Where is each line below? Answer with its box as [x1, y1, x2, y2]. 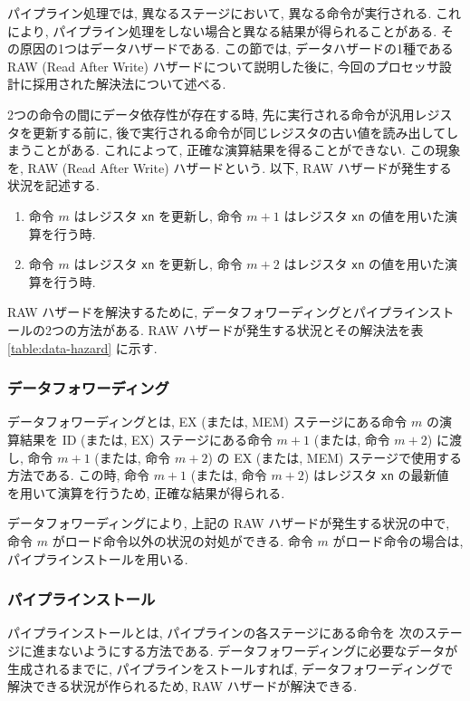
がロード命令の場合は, [332, 532, 464, 551]
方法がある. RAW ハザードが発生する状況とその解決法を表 [76, 321, 424, 340]
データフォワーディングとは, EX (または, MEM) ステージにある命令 [7, 412, 408, 431]
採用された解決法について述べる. [32, 74, 226, 93]
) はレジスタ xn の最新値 [303, 466, 449, 485]
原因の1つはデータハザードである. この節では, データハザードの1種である [19, 39, 454, 58]
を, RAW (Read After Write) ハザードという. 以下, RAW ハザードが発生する [7, 158, 452, 177]
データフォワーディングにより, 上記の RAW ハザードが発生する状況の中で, [7, 514, 450, 533]
